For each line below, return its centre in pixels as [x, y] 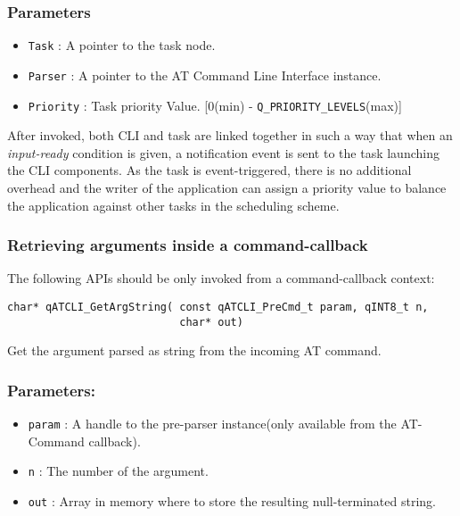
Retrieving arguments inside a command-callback [188, 245]
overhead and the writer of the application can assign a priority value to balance [227, 187]
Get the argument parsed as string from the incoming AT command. [194, 350]
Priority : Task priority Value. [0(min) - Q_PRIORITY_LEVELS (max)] [215, 105]
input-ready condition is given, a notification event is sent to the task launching [223, 152]
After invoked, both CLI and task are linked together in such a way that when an [230, 135]
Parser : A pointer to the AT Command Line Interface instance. [205, 75]
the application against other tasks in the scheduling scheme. [173, 205]
